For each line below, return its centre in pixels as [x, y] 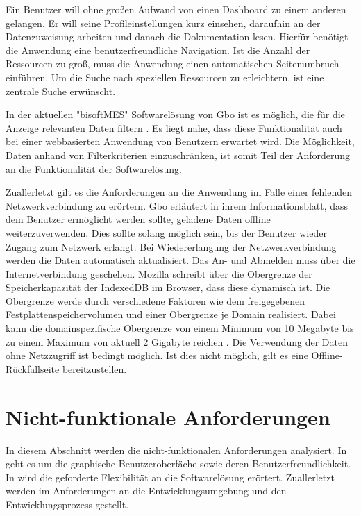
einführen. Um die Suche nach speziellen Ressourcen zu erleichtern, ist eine [165, 77]
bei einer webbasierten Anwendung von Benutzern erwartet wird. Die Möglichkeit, [180, 141]
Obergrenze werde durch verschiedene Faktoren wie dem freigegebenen [156, 300]
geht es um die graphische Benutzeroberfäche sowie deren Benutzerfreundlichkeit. [178, 464]
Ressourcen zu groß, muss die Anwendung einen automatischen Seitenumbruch [173, 64]
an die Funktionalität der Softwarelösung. [94, 168]
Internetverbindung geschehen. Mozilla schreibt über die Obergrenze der [159, 273]
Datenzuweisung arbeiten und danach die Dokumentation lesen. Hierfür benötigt [177, 36]
